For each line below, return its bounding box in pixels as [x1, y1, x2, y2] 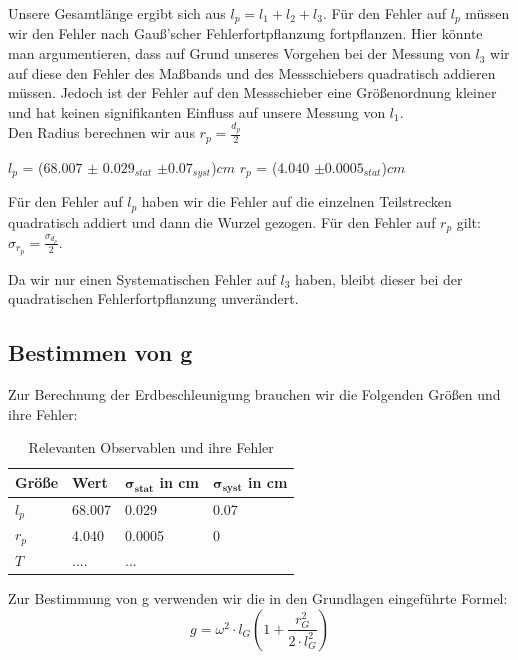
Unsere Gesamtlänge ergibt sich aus [8, 3, 226, 23]
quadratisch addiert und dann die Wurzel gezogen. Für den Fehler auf [8, 211, 436, 232]
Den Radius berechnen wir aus [8, 122, 195, 143]
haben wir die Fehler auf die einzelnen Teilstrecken [141, 191, 452, 212]
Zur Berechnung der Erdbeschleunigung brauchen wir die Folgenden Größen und [8, 384, 501, 405]
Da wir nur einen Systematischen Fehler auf [8, 268, 276, 289]
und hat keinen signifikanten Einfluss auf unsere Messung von [8, 101, 386, 122]
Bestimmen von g [8, 337, 193, 368]
